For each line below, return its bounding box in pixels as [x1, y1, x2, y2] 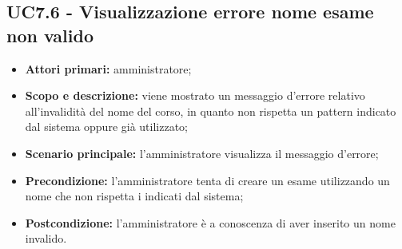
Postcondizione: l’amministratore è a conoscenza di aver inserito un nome [25, 214, 396, 231]
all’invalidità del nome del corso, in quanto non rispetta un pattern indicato [25, 102, 396, 119]
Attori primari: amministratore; [25, 60, 192, 77]
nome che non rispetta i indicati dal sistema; [25, 188, 244, 204]
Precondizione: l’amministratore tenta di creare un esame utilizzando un [25, 172, 390, 188]
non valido [6, 22, 94, 47]
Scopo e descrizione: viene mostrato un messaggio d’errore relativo [25, 87, 365, 104]
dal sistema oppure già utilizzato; [25, 118, 188, 135]
